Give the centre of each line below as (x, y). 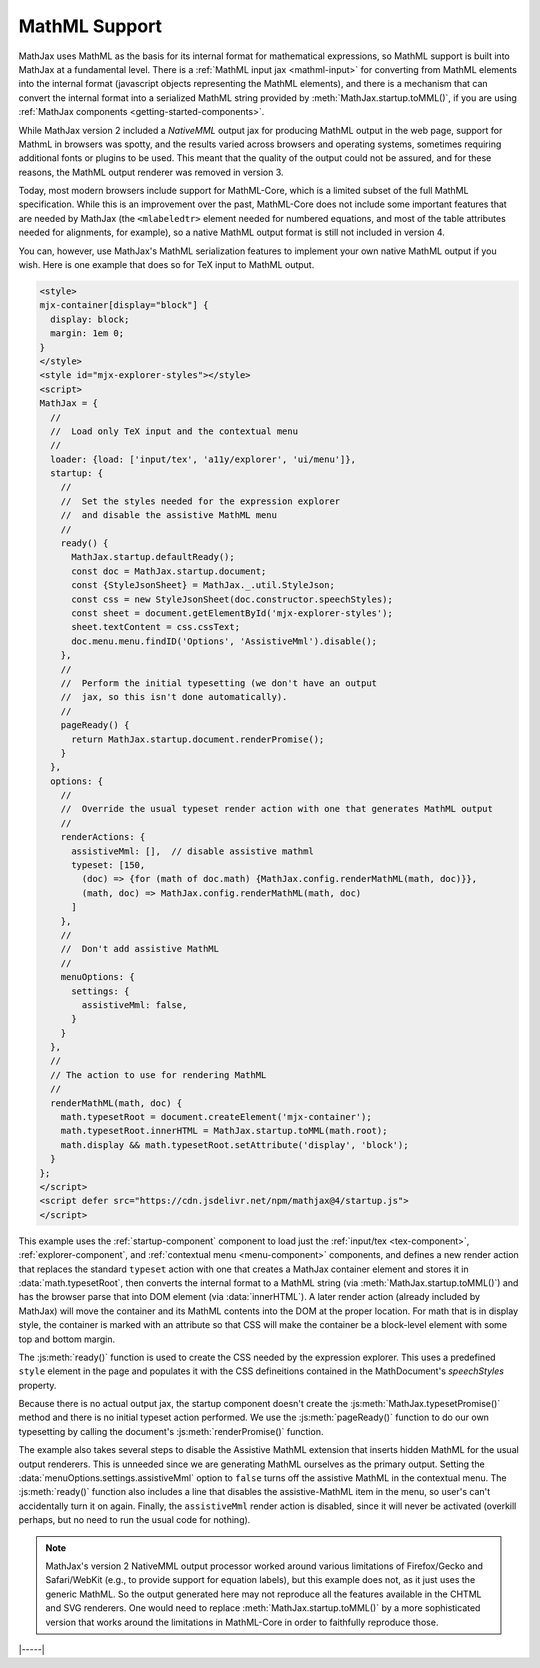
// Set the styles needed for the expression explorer (200, 501)
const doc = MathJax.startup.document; (169, 571)
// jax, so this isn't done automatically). (174, 697)
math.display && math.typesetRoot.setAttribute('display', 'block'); (234, 1144)
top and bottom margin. (67, 1339)
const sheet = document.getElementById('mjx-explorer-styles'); (232, 613)
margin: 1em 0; (87, 333)
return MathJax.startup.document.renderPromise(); (198, 739)
